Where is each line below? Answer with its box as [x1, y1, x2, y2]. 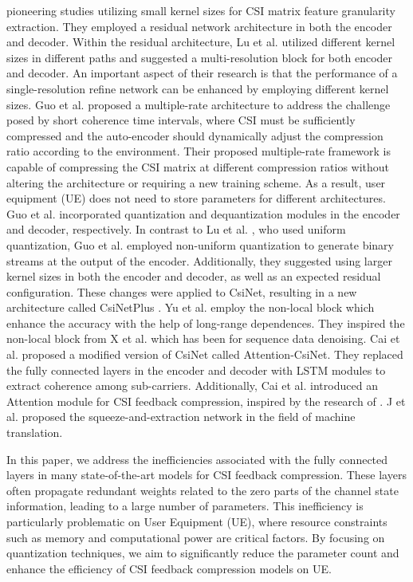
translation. [6, 424, 63, 441]
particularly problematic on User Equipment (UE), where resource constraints [6, 513, 387, 529]
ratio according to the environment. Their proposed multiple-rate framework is [6, 143, 391, 159]
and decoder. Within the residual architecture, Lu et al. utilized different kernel [6, 33, 395, 50]
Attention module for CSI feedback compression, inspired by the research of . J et [6, 392, 406, 409]
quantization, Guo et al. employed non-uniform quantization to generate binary [6, 236, 394, 253]
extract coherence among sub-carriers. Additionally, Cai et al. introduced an [6, 377, 378, 394]
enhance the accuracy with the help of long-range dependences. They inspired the [6, 314, 405, 331]
